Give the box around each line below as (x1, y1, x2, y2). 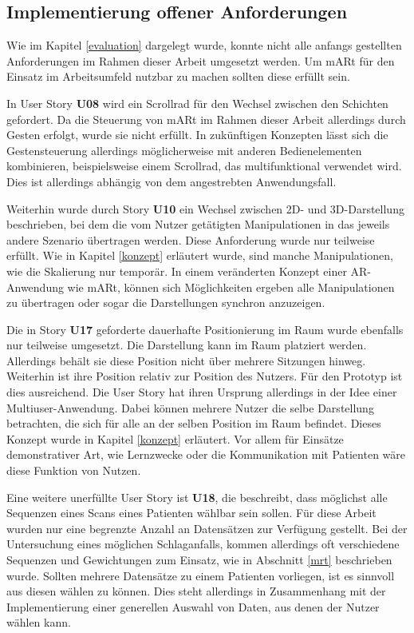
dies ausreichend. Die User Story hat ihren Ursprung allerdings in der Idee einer (6, 384, 397, 400)
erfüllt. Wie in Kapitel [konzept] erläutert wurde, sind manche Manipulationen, (6, 247, 393, 264)
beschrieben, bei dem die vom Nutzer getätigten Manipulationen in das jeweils (6, 216, 390, 233)
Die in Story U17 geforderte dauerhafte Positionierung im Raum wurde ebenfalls (6, 320, 404, 337)
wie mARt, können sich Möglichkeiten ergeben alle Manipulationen (67, 278, 395, 295)
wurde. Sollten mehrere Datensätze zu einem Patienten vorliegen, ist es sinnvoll (6, 567, 395, 583)
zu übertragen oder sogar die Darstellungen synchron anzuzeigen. (6, 294, 325, 311)
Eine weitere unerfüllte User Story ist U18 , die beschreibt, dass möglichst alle (6, 488, 388, 505)
